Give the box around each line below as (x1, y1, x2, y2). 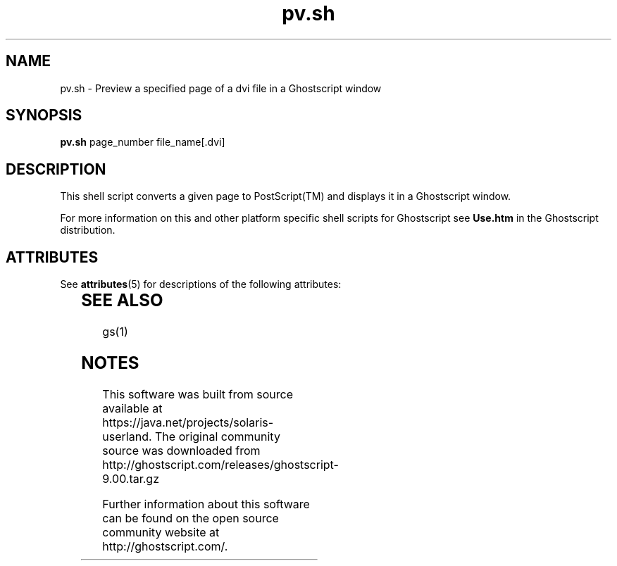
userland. (102, 429, 152, 444)
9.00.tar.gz (102, 471, 159, 486)
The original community (155, 429, 280, 444)
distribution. (60, 224, 116, 237)
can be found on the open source (102, 510, 279, 525)
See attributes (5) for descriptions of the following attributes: (60, 278, 342, 291)
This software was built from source (102, 386, 293, 401)
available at (102, 401, 163, 415)
